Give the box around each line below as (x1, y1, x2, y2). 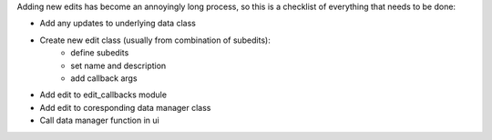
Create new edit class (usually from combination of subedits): (39, 35, 271, 45)
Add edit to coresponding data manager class (39, 102, 211, 113)
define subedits (70, 47, 129, 58)
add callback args (70, 73, 138, 84)
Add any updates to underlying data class (39, 18, 196, 29)
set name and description (70, 60, 167, 71)
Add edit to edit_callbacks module (39, 89, 168, 100)
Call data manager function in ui (39, 115, 159, 126)
